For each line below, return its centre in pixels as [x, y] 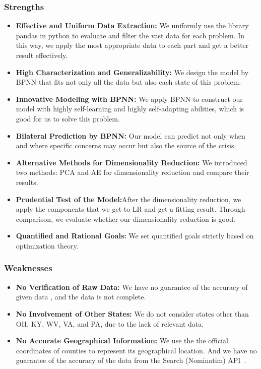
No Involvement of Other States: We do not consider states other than [132, 313]
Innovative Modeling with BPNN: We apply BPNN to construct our [129, 99]
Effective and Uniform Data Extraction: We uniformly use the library [132, 25]
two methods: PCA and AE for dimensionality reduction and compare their [133, 172]
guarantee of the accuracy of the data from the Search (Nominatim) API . [131, 360]
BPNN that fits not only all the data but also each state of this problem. [128, 82]
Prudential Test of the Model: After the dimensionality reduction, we [128, 199]
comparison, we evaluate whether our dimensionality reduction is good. [125, 219]
